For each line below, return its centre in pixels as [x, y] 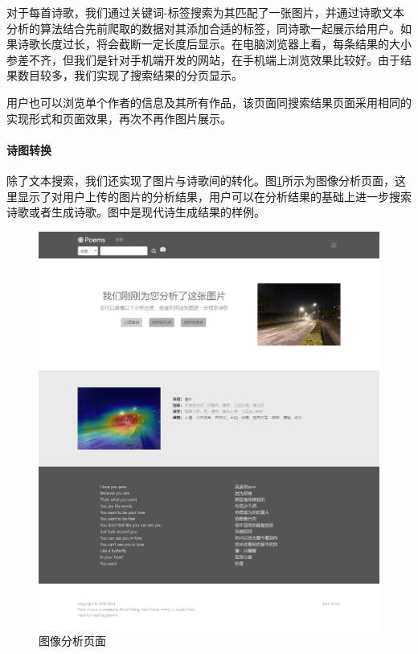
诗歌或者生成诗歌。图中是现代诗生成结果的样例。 [136, 212]
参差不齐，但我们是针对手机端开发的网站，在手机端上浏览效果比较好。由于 [203, 59]
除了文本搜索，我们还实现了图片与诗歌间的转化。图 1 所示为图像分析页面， [201, 180]
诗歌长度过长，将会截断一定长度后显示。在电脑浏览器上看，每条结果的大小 [214, 44]
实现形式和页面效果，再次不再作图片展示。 [119, 118]
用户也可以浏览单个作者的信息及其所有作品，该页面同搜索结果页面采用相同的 [209, 102]
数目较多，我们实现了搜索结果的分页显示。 [130, 75]
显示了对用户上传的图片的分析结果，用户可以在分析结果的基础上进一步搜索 [214, 196]
